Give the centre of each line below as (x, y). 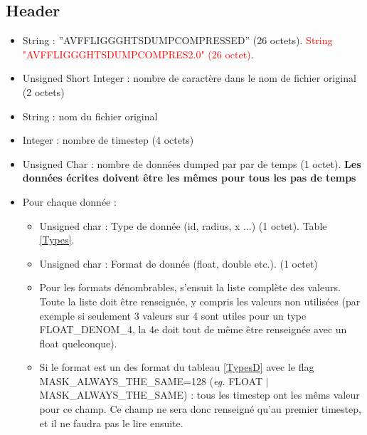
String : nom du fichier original (90, 116)
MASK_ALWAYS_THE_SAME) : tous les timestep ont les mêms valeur (200, 395)
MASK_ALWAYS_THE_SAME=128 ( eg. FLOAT (151, 381)
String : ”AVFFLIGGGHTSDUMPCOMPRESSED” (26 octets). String (177, 40)
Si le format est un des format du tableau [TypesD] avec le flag (177, 367)
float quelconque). (78, 343)
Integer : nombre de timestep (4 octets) (108, 140)
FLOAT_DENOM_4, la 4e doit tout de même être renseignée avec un (193, 329)
